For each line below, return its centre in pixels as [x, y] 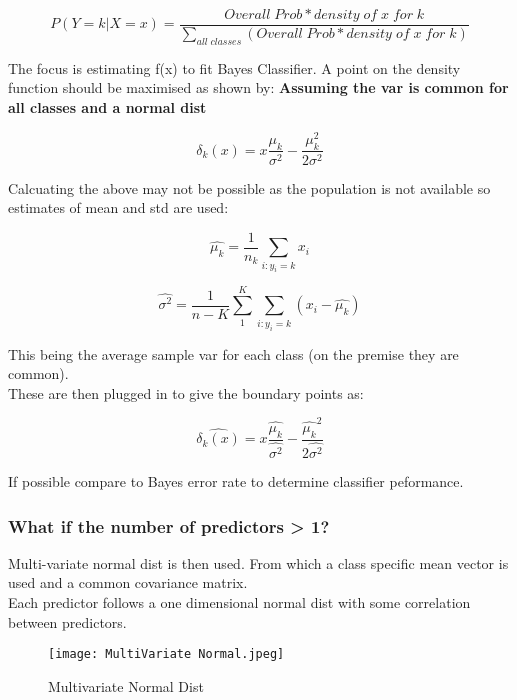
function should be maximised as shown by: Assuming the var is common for [258, 87]
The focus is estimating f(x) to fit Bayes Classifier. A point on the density [234, 67]
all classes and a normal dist [107, 107]
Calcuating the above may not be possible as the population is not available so [249, 187]
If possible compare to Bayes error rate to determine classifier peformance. [236, 480]
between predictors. [67, 621]
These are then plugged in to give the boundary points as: [186, 392]
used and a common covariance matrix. [128, 582]
